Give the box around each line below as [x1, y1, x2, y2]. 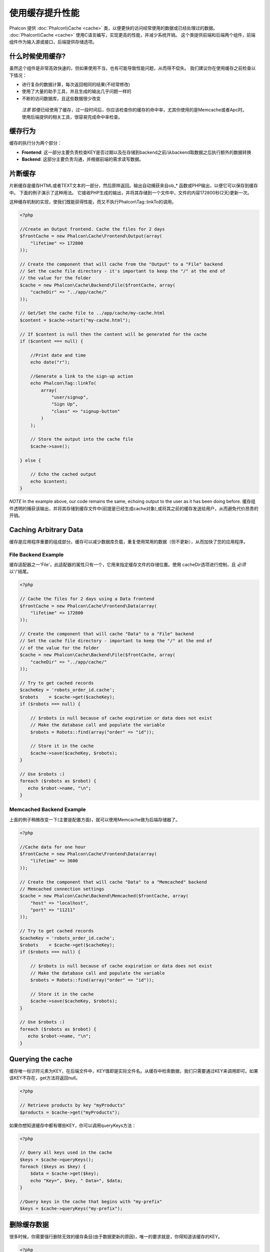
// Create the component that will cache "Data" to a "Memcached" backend [19, 879, 207, 885]
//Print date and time [30, 352, 86, 358]
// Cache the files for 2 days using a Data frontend [19, 596, 154, 602]
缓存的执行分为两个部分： [9, 140, 62, 146]
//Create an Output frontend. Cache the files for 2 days [19, 226, 165, 232]
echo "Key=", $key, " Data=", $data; [30, 1177, 123, 1183]
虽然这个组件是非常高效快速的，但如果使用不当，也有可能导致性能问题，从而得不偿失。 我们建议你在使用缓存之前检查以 [9, 65, 256, 71]
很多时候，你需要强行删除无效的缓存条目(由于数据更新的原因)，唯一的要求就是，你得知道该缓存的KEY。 [9, 1233, 222, 1239]
